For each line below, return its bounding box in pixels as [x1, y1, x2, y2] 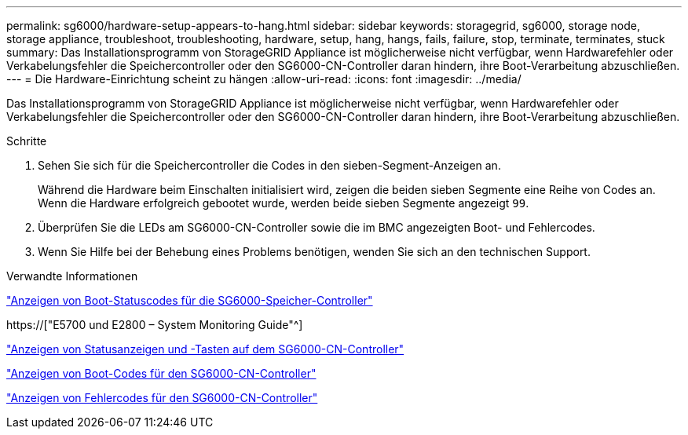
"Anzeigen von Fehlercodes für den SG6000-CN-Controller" [6, 391, 318, 404]
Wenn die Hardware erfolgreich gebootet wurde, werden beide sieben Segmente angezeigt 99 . [38, 196, 529, 210]
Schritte [6, 134, 47, 148]
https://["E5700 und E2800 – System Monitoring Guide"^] [6, 318, 303, 331]
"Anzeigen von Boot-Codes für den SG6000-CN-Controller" [6, 367, 317, 380]
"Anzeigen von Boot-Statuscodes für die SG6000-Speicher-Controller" [6, 294, 373, 307]
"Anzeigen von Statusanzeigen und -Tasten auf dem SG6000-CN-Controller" [6, 342, 404, 356]
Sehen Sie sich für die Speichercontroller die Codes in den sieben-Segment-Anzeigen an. [38, 159, 501, 172]
